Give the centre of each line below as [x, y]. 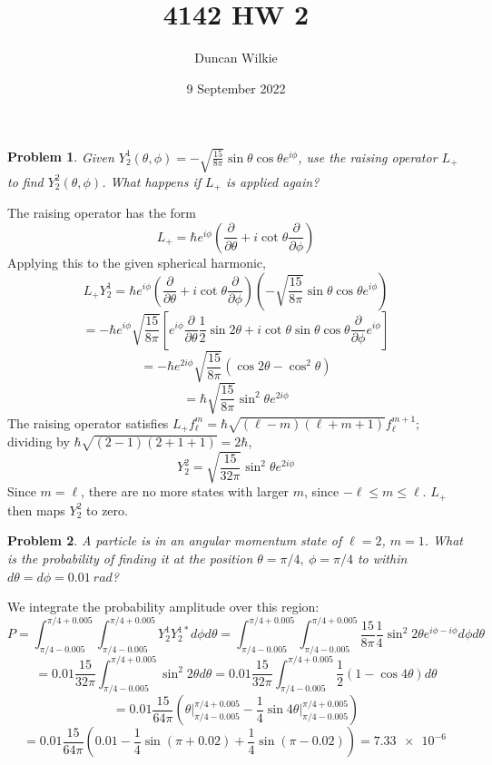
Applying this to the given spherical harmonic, [137, 262]
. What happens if [151, 181]
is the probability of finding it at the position [130, 558]
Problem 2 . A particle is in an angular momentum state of [175, 540]
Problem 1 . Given [61, 157]
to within [382, 558]
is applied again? [272, 181]
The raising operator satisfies [88, 422]
